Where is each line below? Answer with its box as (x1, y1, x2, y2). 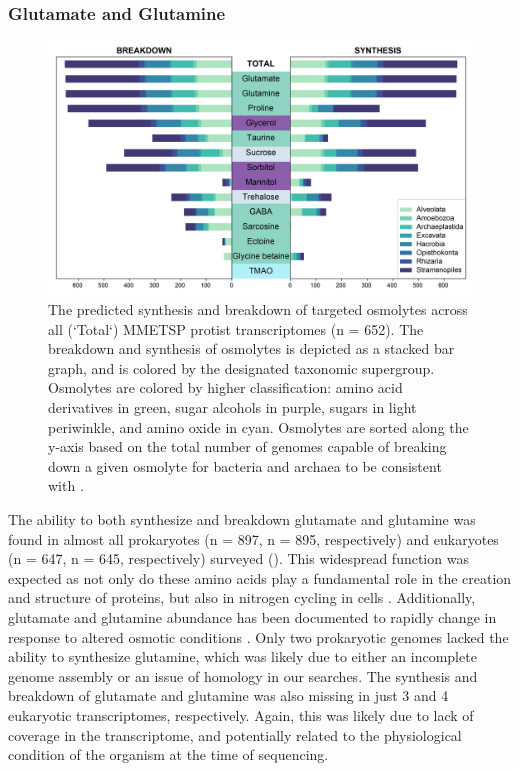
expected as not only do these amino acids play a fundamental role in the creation (8, 567, 512, 588)
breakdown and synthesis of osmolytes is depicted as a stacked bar (48, 338, 455, 359)
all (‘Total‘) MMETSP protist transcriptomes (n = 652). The (48, 318, 424, 339)
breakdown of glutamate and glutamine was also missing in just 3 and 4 (8, 685, 449, 706)
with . (48, 475, 84, 496)
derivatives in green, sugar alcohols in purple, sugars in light (48, 397, 417, 418)
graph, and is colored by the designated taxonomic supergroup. (48, 357, 435, 378)
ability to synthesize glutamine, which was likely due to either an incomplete (8, 646, 477, 667)
